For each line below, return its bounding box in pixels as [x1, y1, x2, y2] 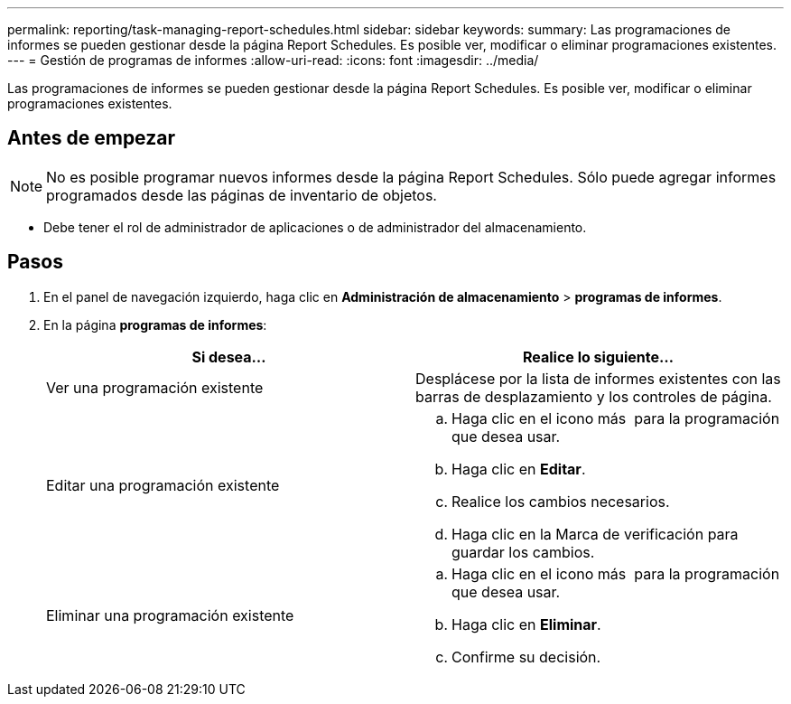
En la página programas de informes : [43, 316, 267, 333]
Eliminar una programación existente [46, 605, 294, 624]
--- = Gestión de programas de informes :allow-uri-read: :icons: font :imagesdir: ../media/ [7, 52, 539, 68]
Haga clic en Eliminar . [451, 615, 601, 634]
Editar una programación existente [46, 475, 280, 494]
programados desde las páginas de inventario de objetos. [46, 185, 437, 204]
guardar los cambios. [451, 542, 595, 561]
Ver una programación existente [46, 378, 264, 397]
